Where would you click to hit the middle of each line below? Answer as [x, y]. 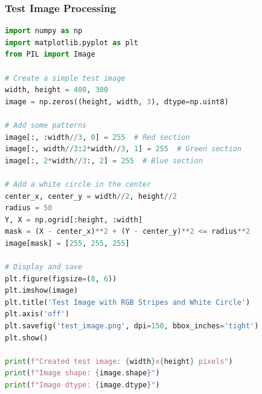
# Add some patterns [46, 125]
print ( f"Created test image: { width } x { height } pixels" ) [119, 361]
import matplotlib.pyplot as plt [72, 42]
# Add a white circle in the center [78, 184]
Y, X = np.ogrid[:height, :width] [74, 220]
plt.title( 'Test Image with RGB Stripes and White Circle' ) [128, 302]
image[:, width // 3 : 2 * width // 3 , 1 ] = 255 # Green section [123, 149]
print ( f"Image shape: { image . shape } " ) [82, 373]
